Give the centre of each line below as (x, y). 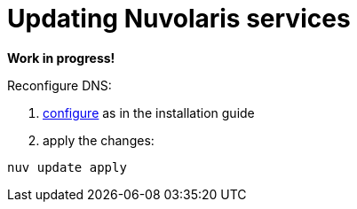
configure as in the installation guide (149, 112)
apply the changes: (99, 140)
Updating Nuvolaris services (179, 19)
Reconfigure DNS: (59, 85)
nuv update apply (67, 167)
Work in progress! (61, 58)
